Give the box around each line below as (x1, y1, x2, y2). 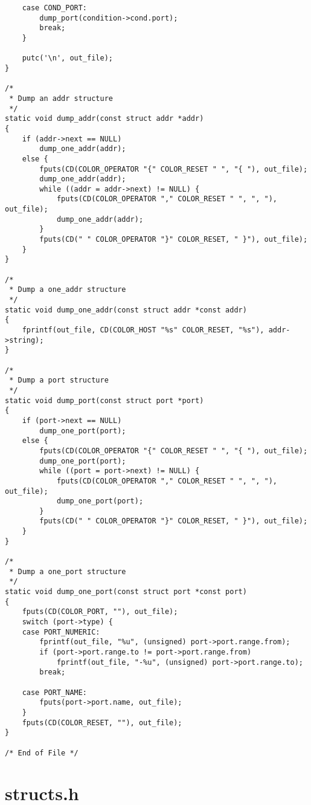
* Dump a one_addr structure (9, 285, 126, 294)
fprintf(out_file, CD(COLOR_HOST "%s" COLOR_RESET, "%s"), (22, 326, 265, 334)
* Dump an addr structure (9, 94, 113, 103)
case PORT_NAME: (22, 688, 88, 697)
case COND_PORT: (22, 4, 88, 12)
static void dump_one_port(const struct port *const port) (5, 587, 247, 596)
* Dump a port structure (9, 376, 109, 385)
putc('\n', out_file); (22, 54, 113, 63)
